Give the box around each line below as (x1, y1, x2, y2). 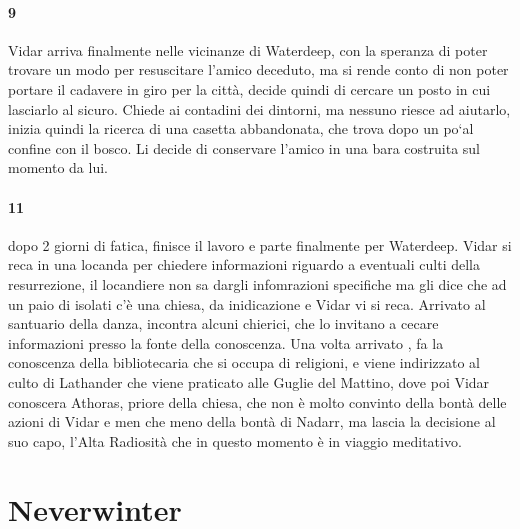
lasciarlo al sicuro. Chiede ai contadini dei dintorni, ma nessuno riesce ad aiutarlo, (8, 98, 511, 119)
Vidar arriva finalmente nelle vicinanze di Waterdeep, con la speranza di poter (8, 39, 488, 60)
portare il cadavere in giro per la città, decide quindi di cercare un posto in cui (8, 78, 491, 99)
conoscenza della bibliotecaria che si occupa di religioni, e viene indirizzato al (8, 352, 480, 373)
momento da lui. (8, 157, 108, 178)
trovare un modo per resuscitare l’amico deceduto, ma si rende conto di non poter (8, 59, 509, 80)
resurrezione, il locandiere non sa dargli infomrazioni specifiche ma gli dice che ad (8, 273, 507, 294)
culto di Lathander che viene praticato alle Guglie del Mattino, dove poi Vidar (8, 371, 490, 392)
